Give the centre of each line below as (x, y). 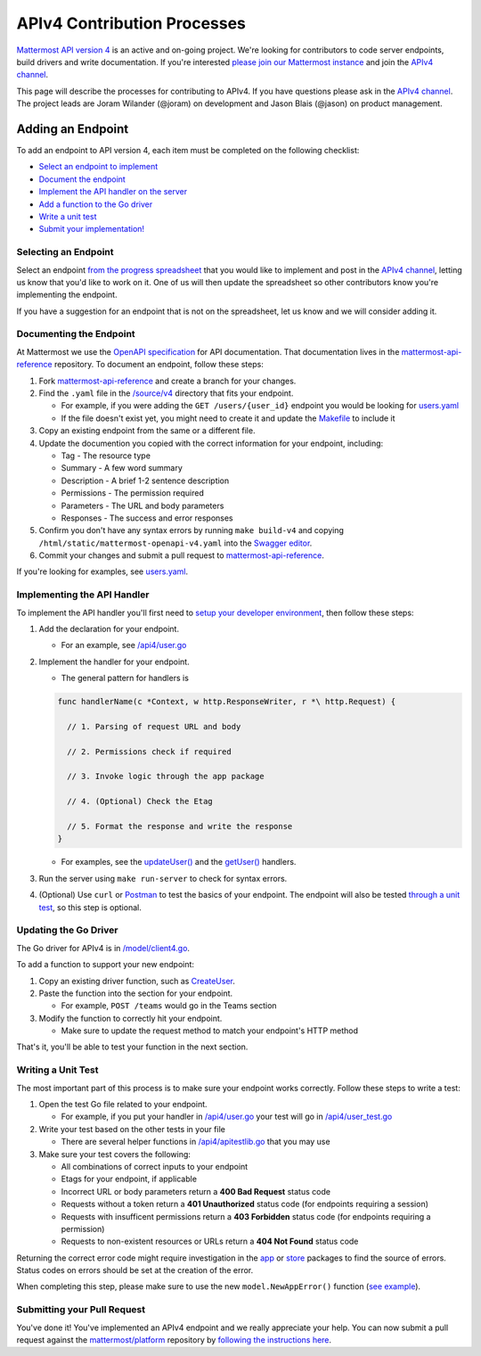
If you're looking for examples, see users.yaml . (102, 571)
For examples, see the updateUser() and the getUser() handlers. (179, 862)
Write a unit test (68, 216)
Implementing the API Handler (83, 595)
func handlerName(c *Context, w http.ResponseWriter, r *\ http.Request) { (227, 702)
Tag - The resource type (106, 456)
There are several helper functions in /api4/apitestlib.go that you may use (196, 1142)
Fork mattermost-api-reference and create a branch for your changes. (167, 381)
